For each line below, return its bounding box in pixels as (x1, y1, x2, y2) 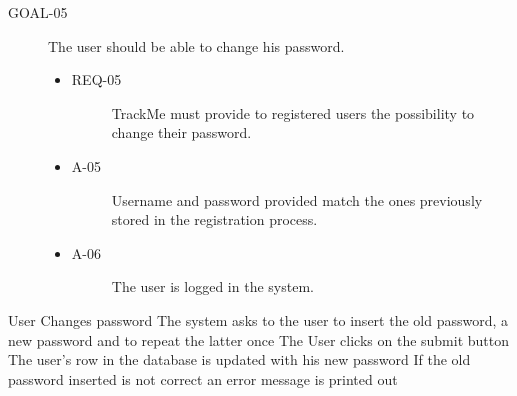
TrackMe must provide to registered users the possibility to (111, 102, 475, 123)
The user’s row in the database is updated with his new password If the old (8, 349, 471, 370)
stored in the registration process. (111, 209, 318, 230)
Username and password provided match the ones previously (111, 189, 483, 210)
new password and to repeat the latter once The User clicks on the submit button (8, 329, 510, 350)
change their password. (111, 122, 252, 143)
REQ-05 (71, 69, 122, 90)
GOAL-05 (8, 2, 68, 22)
